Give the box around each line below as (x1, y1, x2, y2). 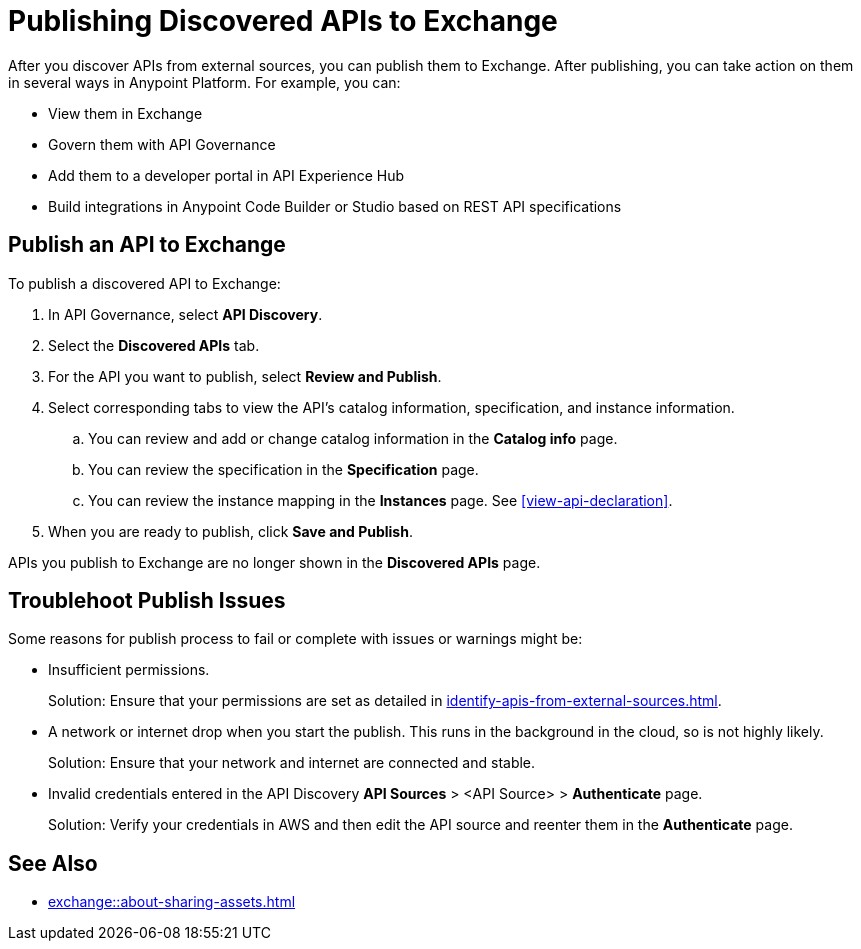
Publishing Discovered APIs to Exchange (8, 4, 558, 38)
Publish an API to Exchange (8, 232, 286, 258)
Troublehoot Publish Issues (8, 588, 286, 614)
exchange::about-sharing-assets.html (48, 893, 296, 911)
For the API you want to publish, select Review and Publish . (48, 367, 442, 385)
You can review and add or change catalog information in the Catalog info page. (88, 429, 618, 447)
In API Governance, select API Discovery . (48, 305, 323, 323)
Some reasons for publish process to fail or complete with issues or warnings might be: (8, 630, 583, 648)
